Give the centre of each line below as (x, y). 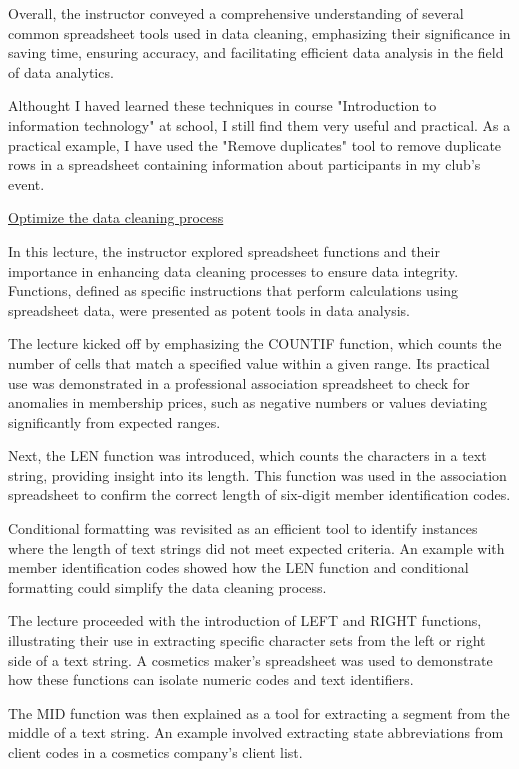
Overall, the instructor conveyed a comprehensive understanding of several (236, 13)
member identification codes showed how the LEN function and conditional (238, 567)
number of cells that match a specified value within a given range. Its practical (249, 362)
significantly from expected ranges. (114, 421)
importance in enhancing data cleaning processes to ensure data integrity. (233, 270)
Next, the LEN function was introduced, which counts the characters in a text (247, 455)
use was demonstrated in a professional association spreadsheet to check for (239, 382)
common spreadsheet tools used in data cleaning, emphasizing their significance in (259, 32)
